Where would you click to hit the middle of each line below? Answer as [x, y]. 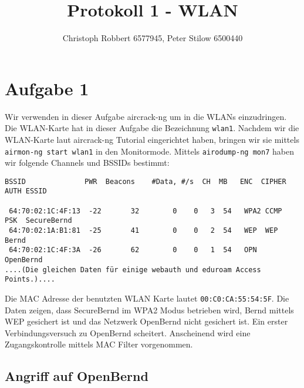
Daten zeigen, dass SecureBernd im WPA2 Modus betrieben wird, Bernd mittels [149, 310]
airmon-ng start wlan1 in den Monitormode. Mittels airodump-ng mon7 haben [149, 151]
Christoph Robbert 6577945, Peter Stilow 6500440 [153, 38]
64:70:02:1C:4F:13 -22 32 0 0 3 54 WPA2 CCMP [146, 211]
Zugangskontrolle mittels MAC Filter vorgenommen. [99, 344]
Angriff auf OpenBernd [77, 376]
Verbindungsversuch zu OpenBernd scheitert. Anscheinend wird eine [128, 332]
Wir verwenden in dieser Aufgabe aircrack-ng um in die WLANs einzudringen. [146, 116]
